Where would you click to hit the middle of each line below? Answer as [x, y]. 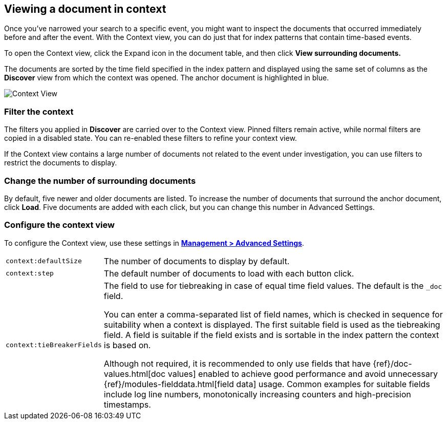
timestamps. [127, 404]
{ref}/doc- [392, 363]
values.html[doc [135, 374]
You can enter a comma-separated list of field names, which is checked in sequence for [273, 314]
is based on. [127, 345]
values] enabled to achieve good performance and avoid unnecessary [303, 374]
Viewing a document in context [85, 9]
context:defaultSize [44, 261]
